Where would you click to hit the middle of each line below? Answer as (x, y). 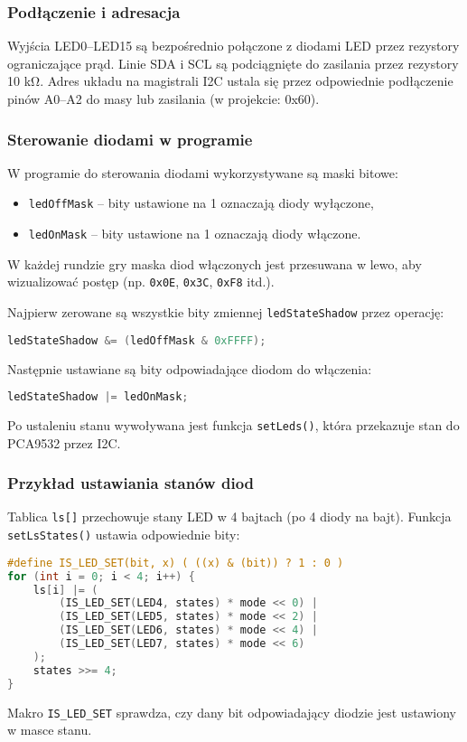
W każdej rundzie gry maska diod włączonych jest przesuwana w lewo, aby (215, 263)
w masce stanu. (50, 730)
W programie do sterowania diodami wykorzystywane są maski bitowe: (203, 172)
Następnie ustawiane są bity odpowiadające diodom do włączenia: (190, 368)
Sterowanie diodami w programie (130, 139)
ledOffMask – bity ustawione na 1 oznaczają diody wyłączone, (201, 203)
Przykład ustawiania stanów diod (131, 483)
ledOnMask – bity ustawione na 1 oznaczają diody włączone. (195, 234)
